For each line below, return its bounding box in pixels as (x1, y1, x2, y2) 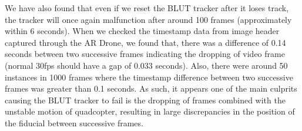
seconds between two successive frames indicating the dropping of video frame (5, 48, 285, 60)
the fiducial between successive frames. (5, 116, 143, 129)
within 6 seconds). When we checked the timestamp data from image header (5, 25, 280, 37)
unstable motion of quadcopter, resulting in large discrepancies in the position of (5, 105, 295, 117)
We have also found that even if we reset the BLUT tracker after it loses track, (5, 2, 289, 14)
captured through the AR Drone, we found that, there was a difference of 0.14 (5, 36, 286, 48)
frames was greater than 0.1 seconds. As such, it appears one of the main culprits (5, 82, 297, 95)
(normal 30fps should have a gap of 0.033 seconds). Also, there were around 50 (5, 59, 288, 71)
